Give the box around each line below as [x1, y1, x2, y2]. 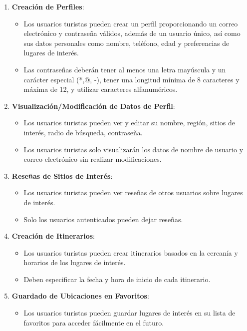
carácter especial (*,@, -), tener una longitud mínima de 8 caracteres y [23, 74, 240, 84]
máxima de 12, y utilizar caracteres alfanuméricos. [23, 84, 178, 94]
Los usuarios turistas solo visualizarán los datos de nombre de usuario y [23, 144, 244, 154]
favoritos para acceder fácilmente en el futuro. [23, 317, 164, 328]
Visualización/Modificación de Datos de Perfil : [11, 100, 175, 111]
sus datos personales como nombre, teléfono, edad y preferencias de [23, 37, 230, 48]
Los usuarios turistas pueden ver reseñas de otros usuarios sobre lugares [23, 187, 243, 198]
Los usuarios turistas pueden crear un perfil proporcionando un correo [23, 18, 238, 28]
